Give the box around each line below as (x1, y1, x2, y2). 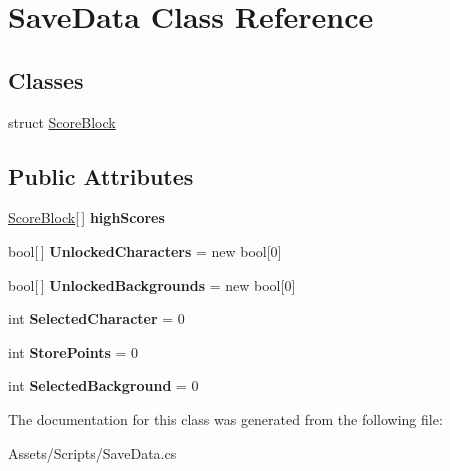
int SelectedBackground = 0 (8, 375, 199, 396)
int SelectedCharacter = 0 (8, 308, 185, 329)
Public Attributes (8, 160, 194, 191)
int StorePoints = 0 (8, 341, 139, 362)
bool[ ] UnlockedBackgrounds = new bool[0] (8, 274, 296, 295)
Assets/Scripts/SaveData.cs (8, 442, 177, 463)
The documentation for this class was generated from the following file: (8, 408, 443, 429)
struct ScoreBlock (8, 111, 116, 132)
